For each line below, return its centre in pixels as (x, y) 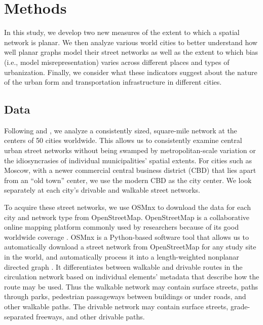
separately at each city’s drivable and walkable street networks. (102, 190)
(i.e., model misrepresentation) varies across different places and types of (117, 62)
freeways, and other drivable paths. (90, 316)
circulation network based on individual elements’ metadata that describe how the (132, 277)
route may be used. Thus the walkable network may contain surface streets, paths (131, 286)
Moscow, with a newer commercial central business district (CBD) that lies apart (130, 170)
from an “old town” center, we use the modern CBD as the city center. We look (128, 180)
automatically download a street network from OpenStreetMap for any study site (130, 247)
